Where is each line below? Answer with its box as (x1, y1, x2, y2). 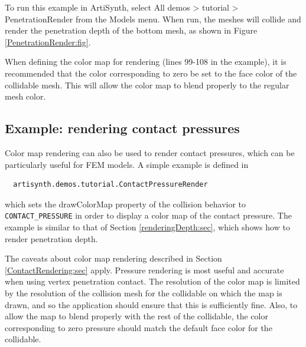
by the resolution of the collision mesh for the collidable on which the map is (5, 287, 282, 299)
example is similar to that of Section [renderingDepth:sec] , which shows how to (5, 221, 290, 233)
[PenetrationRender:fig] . (5, 35, 91, 48)
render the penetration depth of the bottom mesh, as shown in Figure (5, 24, 258, 37)
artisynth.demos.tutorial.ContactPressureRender (13, 180, 208, 189)
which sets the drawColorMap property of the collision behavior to (5, 197, 246, 210)
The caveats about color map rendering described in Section (5, 252, 222, 265)
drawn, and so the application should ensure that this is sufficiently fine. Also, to (5, 298, 298, 310)
